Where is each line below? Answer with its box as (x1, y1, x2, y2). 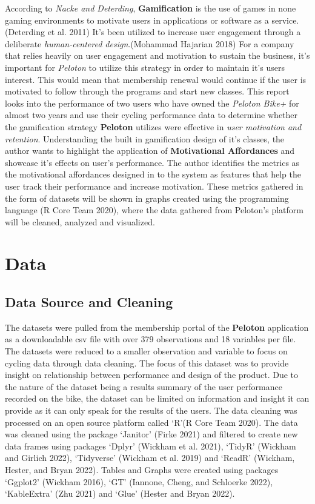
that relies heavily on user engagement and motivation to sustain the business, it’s (5, 49, 310, 62)
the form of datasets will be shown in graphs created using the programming (5, 191, 289, 204)
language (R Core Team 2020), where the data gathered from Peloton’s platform (5, 204, 303, 216)
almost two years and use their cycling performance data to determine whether (5, 108, 298, 121)
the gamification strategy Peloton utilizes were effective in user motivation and (5, 120, 302, 133)
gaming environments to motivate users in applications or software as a (5, 13, 269, 26)
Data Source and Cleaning (5, 293, 173, 311)
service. (271, 13, 299, 26)
